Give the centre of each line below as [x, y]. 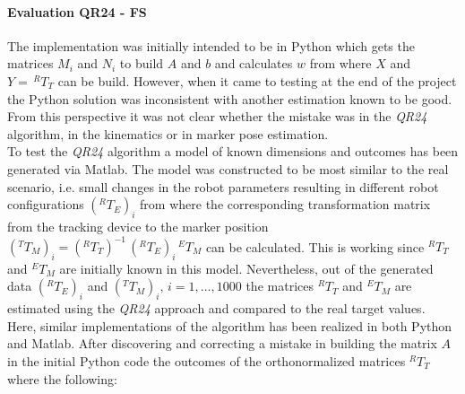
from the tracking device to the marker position [138, 226]
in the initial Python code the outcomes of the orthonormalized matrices [207, 361]
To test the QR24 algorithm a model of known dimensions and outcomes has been [233, 151]
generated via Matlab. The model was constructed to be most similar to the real [228, 168]
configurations [46, 204]
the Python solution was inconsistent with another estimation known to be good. [230, 98]
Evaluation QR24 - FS [77, 11]
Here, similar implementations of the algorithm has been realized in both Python [230, 325]
